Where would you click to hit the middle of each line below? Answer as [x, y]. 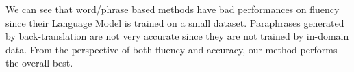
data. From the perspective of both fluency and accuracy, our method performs [172, 49]
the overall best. [39, 63]
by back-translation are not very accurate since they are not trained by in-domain [177, 36]
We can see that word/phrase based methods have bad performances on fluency [173, 9]
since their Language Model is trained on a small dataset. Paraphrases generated [175, 22]
